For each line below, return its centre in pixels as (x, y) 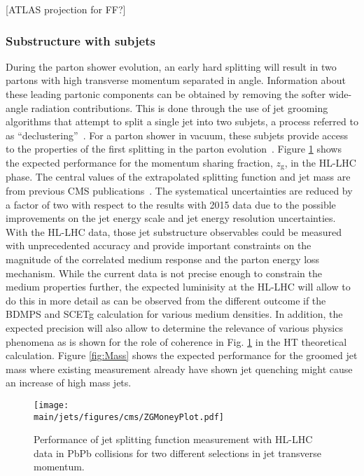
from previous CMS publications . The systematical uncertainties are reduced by (179, 191)
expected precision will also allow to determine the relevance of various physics (174, 327)
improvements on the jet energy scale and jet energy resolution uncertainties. (171, 218)
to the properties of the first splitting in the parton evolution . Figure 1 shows (174, 149)
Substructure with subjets (80, 40)
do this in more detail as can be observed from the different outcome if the (166, 300)
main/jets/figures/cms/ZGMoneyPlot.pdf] (129, 417)
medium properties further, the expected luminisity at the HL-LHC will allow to (178, 287)
